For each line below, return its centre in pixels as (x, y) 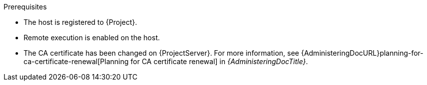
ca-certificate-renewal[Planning (76, 61)
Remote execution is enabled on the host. (92, 38)
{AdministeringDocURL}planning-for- (362, 53)
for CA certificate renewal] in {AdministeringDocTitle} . (219, 61)
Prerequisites (25, 7)
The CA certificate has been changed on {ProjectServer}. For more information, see (161, 53)
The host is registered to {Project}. (80, 22)
